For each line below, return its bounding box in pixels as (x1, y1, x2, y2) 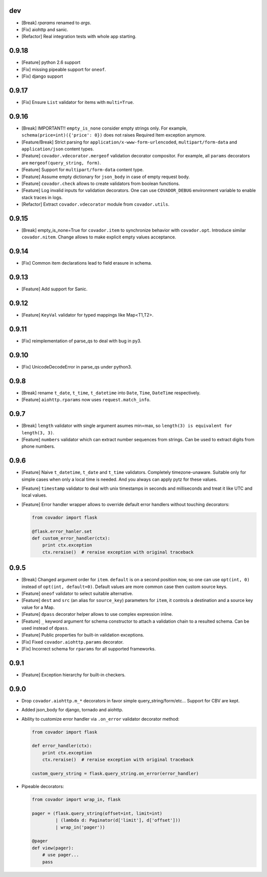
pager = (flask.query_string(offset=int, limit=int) (32, 810, 163, 816)
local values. (21, 492, 47, 498)
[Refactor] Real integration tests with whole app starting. (21, 34, 137, 40)
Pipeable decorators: (21, 784, 64, 789)
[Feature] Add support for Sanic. (21, 286, 88, 292)
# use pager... (42, 852, 79, 858)
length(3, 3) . (21, 429, 54, 435)
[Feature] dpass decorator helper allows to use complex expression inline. (21, 611, 173, 617)
